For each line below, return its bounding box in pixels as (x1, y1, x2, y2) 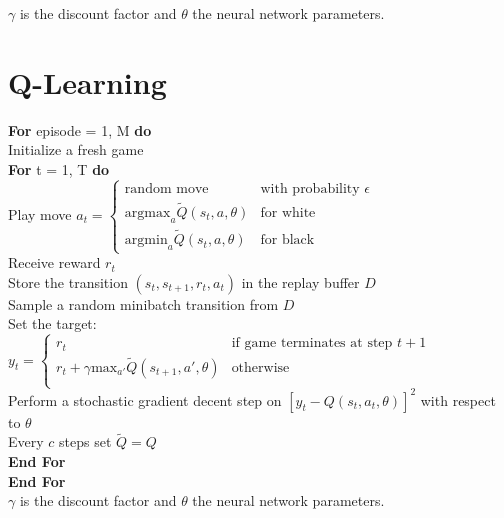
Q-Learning (8, 61, 167, 102)
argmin (124, 233, 168, 248)
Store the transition (8, 271, 128, 292)
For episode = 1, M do (8, 119, 152, 140)
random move (124, 181, 209, 196)
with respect (420, 389, 496, 410)
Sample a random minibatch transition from (8, 293, 279, 314)
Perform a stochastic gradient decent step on (8, 389, 282, 410)
